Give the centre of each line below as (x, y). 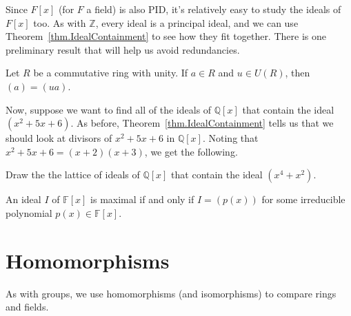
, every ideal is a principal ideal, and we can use (197, 22)
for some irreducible (303, 199)
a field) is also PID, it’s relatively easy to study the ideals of (214, 9)
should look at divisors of (59, 138)
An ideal (23, 199)
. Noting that (230, 138)
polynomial (29, 212)
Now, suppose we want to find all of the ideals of (109, 109)
